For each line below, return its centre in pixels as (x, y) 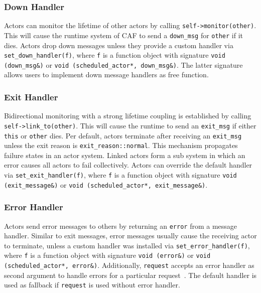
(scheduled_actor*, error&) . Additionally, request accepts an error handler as (129, 265)
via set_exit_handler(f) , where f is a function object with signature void (120, 175)
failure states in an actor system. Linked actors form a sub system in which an (125, 155)
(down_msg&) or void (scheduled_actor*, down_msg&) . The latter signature (123, 64)
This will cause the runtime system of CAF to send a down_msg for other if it (123, 35)
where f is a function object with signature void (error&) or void (107, 255)
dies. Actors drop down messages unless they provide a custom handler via (119, 45)
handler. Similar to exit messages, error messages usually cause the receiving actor (130, 236)
